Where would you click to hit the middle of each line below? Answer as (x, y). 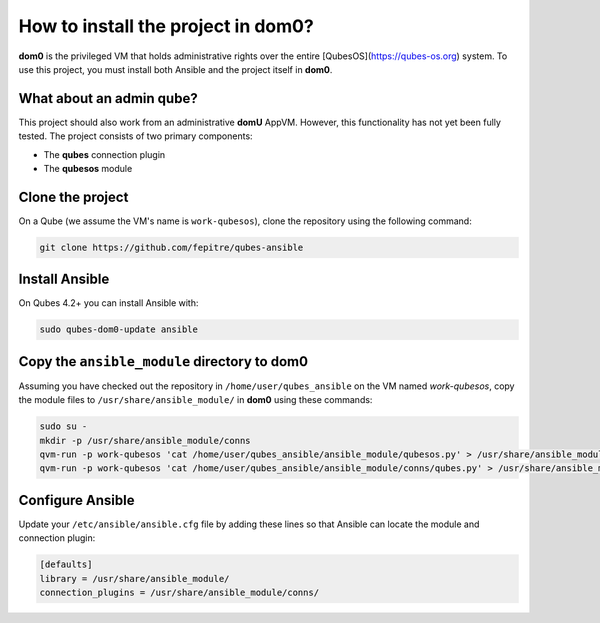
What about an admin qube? (108, 98)
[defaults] (66, 564)
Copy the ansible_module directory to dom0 (163, 361)
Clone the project (73, 196)
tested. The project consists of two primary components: (136, 136)
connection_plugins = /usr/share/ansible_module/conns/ (179, 593)
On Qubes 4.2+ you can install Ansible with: (108, 303)
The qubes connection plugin (104, 154)
